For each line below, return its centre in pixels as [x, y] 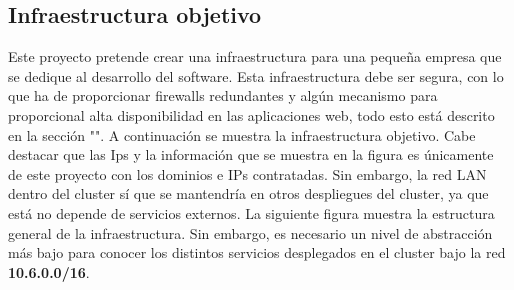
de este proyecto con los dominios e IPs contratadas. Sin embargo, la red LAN [247, 173]
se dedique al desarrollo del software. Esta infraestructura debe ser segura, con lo [256, 75]
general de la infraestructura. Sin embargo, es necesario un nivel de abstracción [250, 232]
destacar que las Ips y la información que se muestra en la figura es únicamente [251, 154]
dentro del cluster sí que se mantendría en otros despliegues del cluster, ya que [248, 193]
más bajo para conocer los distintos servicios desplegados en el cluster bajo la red [257, 252]
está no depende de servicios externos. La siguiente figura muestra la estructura [251, 212]
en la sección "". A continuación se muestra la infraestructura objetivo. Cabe [242, 134]
